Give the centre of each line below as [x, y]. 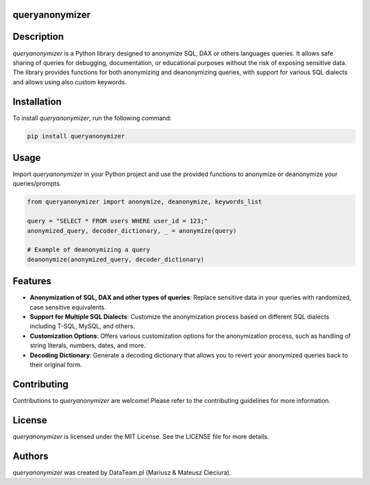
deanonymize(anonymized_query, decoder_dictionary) [116, 259]
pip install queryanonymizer [76, 136]
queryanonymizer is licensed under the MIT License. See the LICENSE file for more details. [141, 436]
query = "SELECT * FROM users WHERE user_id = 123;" [118, 221]
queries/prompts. [37, 184]
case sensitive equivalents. [68, 307]
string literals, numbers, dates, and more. [88, 345]
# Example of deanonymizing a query [89, 250]
